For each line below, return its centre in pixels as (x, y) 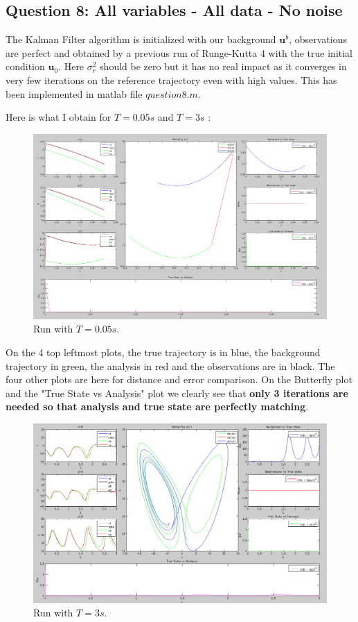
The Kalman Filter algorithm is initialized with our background (141, 39)
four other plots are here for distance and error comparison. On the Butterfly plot (179, 379)
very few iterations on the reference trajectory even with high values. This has (171, 79)
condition (25, 66)
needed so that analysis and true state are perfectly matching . (157, 406)
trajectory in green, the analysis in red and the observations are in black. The (170, 365)
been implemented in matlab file (74, 93)
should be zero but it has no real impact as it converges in (223, 66)
